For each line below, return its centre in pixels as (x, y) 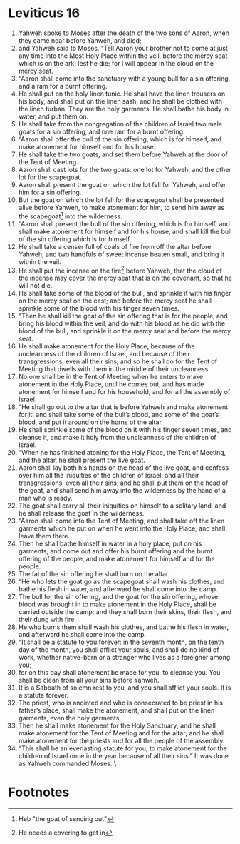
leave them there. (44, 536)
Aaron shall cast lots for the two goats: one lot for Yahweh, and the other (125, 169)
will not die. (35, 286)
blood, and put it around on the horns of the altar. (90, 422)
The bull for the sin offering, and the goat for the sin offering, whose (118, 597)
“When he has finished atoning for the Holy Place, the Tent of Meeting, (122, 453)
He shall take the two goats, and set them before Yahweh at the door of (123, 154)
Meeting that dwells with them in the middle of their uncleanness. (114, 369)
